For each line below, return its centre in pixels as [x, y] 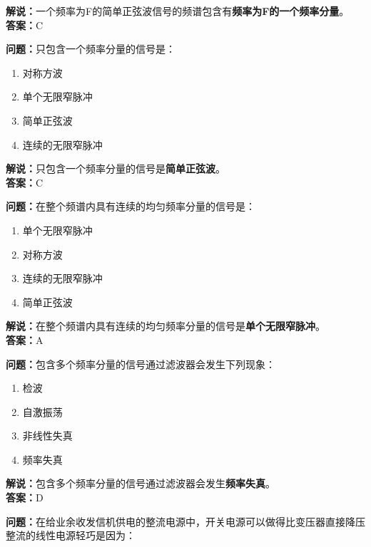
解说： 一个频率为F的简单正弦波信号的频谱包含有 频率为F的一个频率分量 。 [178, 11]
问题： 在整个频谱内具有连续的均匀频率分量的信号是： [131, 206]
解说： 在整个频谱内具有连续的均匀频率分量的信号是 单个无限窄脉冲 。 [166, 326]
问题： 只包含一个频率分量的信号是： [91, 49]
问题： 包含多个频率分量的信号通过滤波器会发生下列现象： [141, 364]
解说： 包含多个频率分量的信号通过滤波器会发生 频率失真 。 [141, 483]
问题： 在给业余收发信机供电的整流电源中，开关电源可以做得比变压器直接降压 [185, 521]
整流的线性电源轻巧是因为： [71, 535]
